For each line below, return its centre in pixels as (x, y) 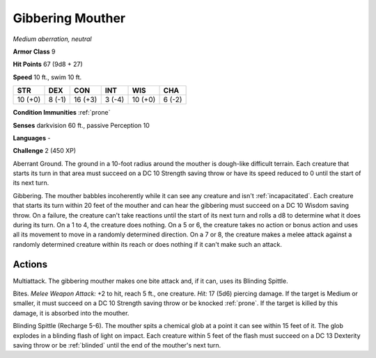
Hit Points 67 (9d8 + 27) (48, 64)
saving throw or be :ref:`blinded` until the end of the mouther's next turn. (117, 345)
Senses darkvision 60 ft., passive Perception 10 (81, 125)
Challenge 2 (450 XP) (45, 151)
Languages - (32, 138)
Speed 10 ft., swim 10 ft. (47, 77)
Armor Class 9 (34, 51)
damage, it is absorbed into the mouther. (71, 313)
